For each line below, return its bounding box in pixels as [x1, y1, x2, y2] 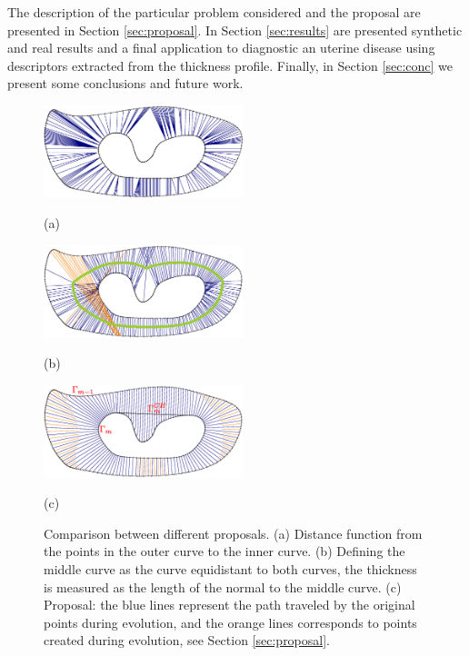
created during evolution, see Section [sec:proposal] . [44, 631, 330, 650]
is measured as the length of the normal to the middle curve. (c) [44, 577, 402, 596]
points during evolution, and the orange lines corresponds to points [44, 612, 417, 631]
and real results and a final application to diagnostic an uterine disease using [7, 38, 435, 57]
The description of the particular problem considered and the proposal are [7, 3, 421, 21]
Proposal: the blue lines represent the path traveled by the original [44, 595, 415, 614]
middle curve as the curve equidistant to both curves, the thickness [44, 560, 417, 579]
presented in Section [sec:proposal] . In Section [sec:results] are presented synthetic [7, 20, 463, 39]
